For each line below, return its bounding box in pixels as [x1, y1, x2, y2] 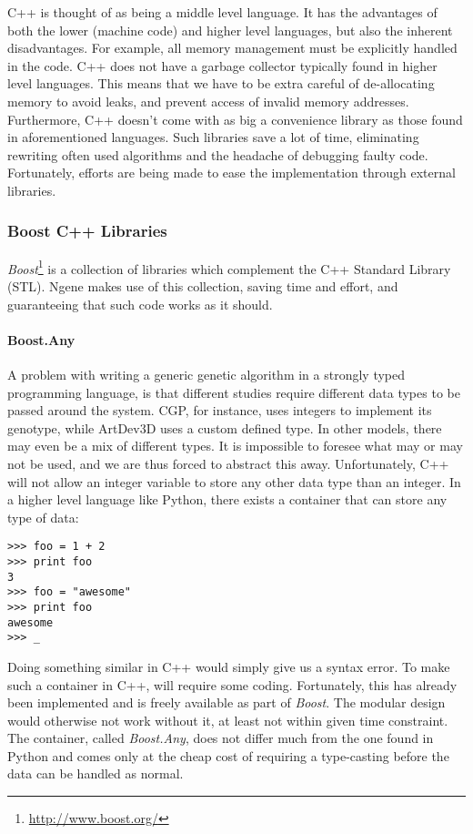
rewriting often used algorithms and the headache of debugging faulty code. [7, 145, 428, 164]
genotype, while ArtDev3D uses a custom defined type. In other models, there [7, 418, 442, 437]
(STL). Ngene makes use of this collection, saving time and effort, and [7, 277, 398, 295]
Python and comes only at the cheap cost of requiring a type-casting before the [7, 746, 449, 765]
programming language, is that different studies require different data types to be [7, 382, 460, 402]
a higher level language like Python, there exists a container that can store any [7, 490, 448, 509]
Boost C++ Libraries [7, 219, 167, 242]
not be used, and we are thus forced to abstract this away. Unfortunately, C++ [7, 453, 449, 473]
